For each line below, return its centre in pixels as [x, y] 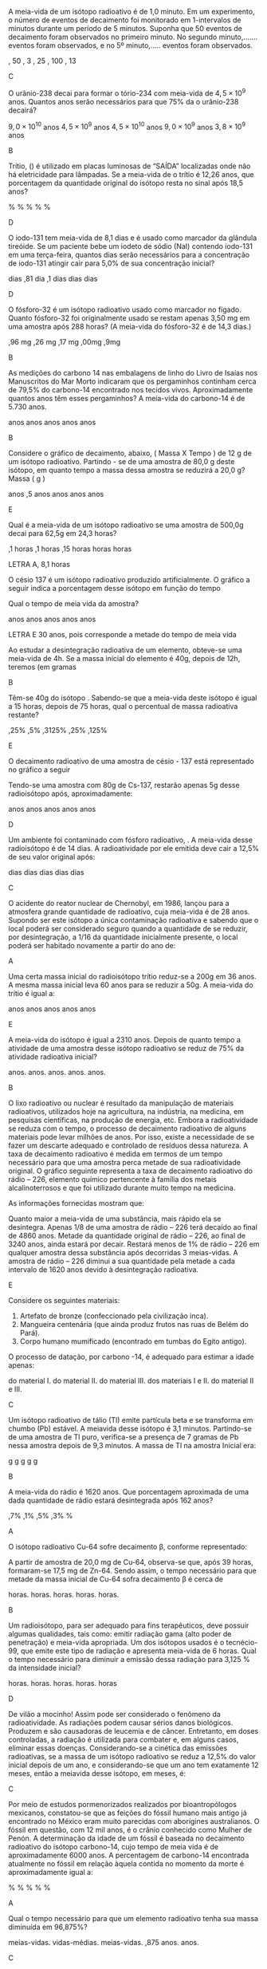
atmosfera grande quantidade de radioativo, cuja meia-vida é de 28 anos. [129, 912]
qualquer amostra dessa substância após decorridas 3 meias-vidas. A [123, 1253]
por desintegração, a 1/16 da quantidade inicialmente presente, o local [123, 937]
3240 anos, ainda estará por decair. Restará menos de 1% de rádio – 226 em [134, 1244]
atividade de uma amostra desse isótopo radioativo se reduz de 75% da [126, 1049]
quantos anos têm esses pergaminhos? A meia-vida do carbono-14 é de [127, 399]
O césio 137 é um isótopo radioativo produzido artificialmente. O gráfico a [129, 580]
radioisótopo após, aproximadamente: [71, 794]
